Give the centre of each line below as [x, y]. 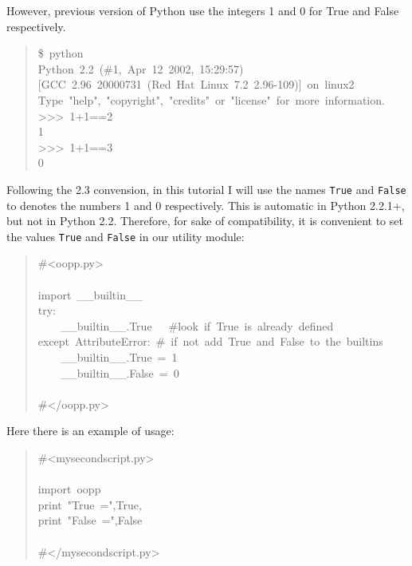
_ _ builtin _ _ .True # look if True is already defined [197, 325]
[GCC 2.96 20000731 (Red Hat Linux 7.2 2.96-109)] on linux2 [196, 84]
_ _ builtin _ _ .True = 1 [119, 357]
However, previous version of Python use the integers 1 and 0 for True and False [203, 10]
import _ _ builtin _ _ [90, 294]
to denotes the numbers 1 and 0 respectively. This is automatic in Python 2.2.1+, [206, 205]
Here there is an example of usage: [90, 431]
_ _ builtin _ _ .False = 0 [120, 372]
